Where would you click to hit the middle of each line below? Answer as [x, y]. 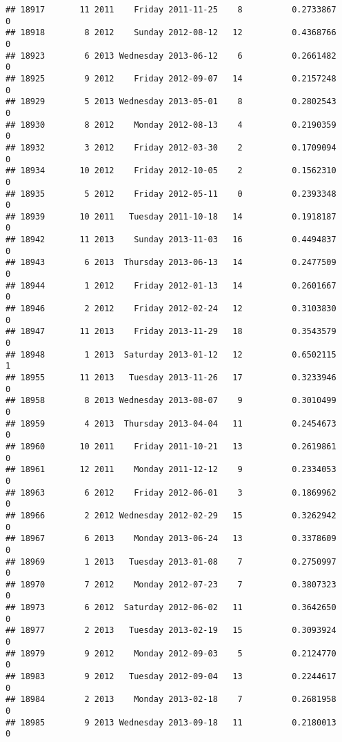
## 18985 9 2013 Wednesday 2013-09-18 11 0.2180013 [171, 722]
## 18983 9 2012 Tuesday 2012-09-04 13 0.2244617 [171, 677]
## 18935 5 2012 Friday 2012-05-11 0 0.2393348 [171, 194]
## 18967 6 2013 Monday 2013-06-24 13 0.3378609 [171, 539]
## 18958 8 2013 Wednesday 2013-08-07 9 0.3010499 [171, 401]
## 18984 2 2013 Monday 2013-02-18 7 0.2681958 [171, 700]
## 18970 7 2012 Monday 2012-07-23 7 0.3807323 [171, 584]
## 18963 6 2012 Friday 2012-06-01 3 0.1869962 [171, 492]
